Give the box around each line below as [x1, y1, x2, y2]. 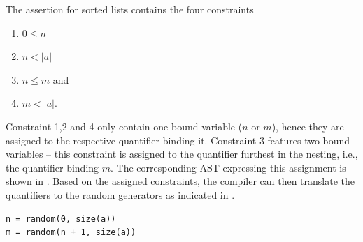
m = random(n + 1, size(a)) [6, 227, 136, 238]
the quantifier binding [6, 160, 99, 174]
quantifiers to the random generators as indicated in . [6, 187, 235, 202]
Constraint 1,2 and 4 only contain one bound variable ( [6, 119, 243, 133]
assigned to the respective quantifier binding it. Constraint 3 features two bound [6, 133, 350, 147]
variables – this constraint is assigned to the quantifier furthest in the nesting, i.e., [6, 146, 358, 161]
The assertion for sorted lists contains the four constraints [6, 2, 254, 16]
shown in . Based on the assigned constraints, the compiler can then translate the [6, 174, 355, 188]
